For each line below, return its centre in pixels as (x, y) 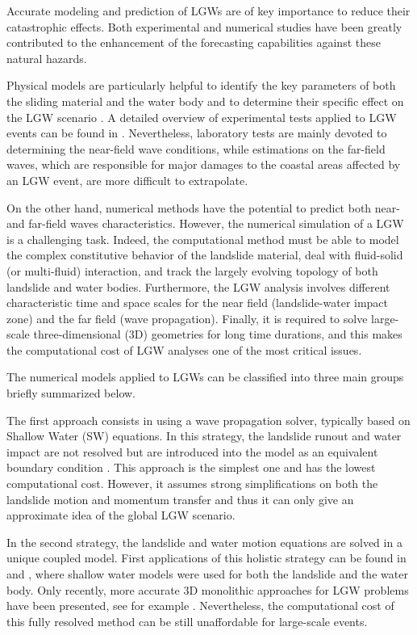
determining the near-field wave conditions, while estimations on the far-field (196, 148)
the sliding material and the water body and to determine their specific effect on (205, 101)
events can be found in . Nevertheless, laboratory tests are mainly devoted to (197, 133)
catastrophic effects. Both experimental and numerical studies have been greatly (204, 26)
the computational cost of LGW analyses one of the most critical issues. (184, 349)
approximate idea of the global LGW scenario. (121, 515)
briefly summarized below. (71, 393)
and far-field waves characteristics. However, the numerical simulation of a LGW (205, 223)
